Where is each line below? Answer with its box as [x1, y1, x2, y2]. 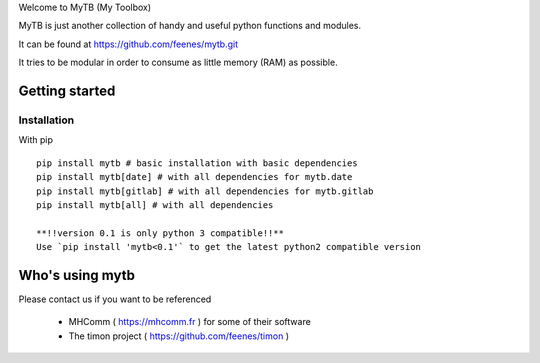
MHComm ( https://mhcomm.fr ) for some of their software [68, 316, 312, 328]
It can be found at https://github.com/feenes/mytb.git [18, 38, 239, 50]
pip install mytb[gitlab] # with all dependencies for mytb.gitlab [36, 185, 374, 197]
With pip [18, 134, 54, 146]
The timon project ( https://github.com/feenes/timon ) [68, 330, 290, 342]
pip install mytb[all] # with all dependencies [36, 199, 274, 210]
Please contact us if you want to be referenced [18, 293, 212, 305]
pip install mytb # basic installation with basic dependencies [36, 157, 359, 169]
